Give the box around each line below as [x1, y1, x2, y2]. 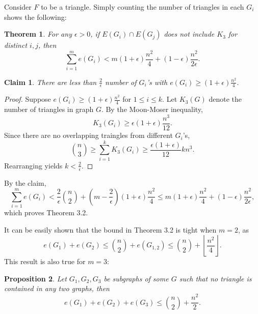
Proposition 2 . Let [4, 273, 67, 283]
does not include [164, 28, 215, 39]
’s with [146, 76, 168, 87]
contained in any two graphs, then [4, 283, 110, 294]
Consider [4, 2, 32, 12]
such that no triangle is [179, 273, 252, 283]
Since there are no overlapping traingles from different [4, 130, 173, 140]
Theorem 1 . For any [4, 28, 72, 39]
